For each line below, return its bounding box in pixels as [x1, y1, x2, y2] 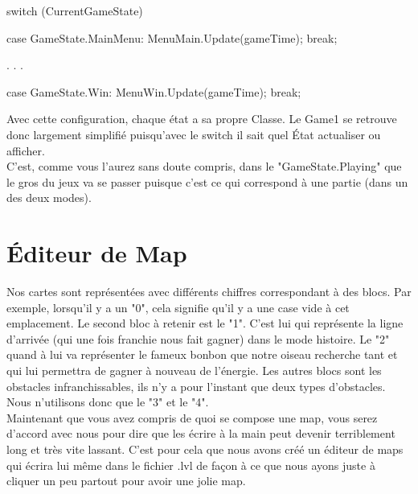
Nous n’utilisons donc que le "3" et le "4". [6, 393, 209, 410]
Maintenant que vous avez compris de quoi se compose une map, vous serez [6, 409, 378, 426]
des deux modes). [6, 189, 92, 206]
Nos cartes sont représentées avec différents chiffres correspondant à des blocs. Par [6, 283, 412, 300]
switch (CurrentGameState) [6, 2, 143, 19]
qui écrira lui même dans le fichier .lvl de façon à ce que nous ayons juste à [6, 456, 375, 473]
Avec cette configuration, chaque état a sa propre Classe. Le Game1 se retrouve [6, 110, 397, 127]
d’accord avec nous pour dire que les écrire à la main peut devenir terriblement [6, 425, 395, 442]
